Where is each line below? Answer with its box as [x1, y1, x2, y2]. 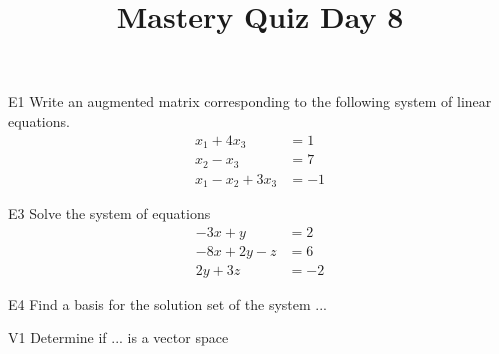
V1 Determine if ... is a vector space [8, 327, 229, 348]
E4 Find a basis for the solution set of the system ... [8, 293, 328, 314]
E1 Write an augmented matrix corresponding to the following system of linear [8, 91, 492, 112]
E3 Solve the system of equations [8, 203, 211, 224]
